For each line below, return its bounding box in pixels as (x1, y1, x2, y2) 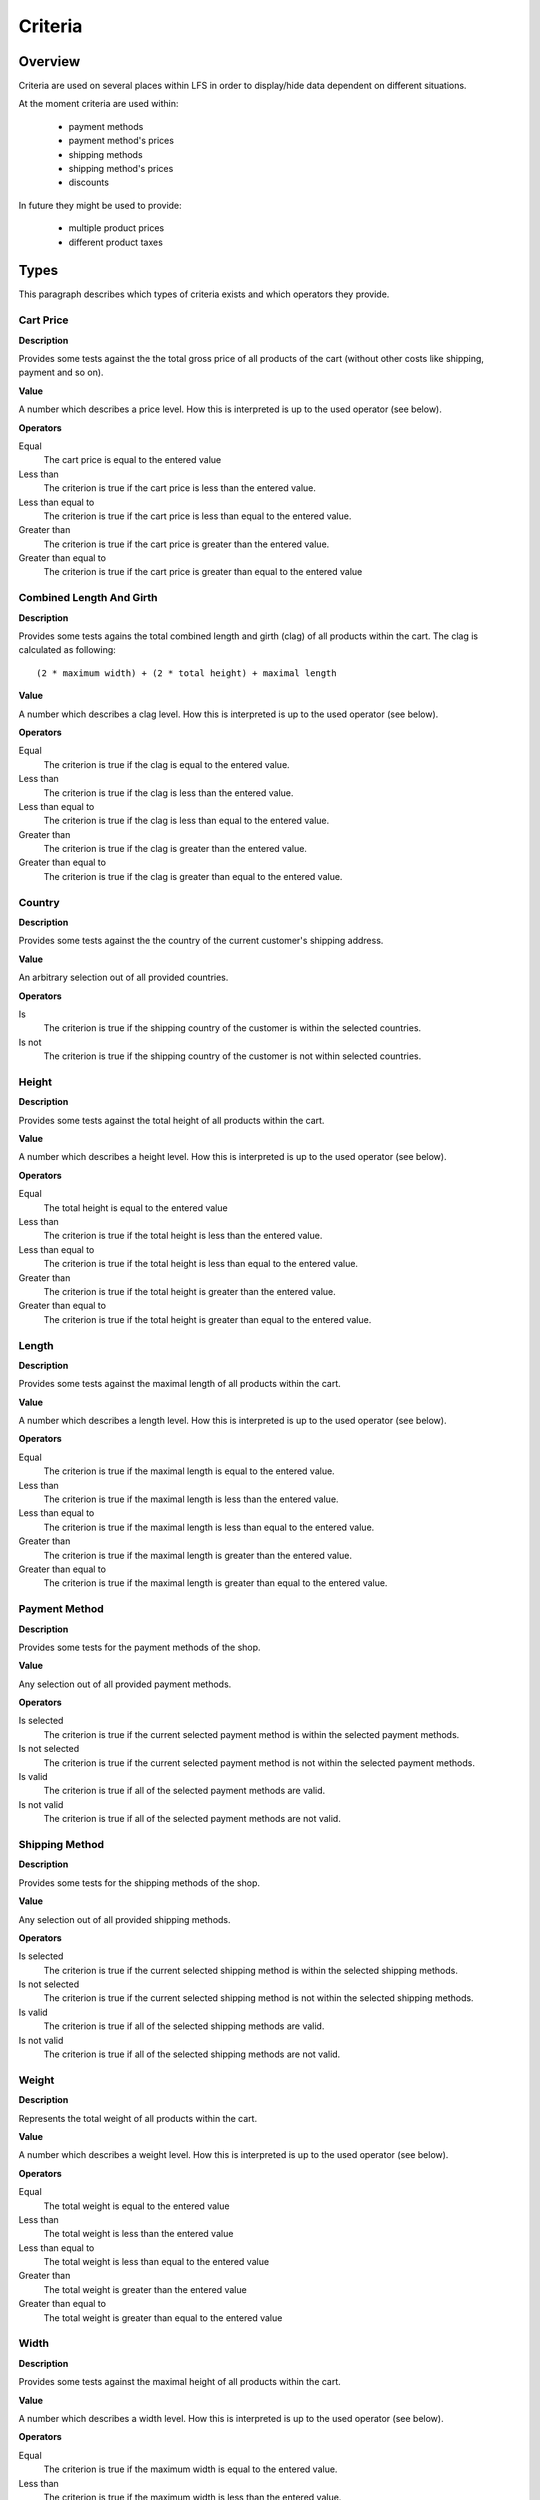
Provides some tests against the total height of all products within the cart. (18, 1114, 325, 1126)
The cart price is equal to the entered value (43, 454, 222, 466)
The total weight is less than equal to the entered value (43, 2256, 270, 2268)
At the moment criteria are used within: (18, 98, 179, 110)
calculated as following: (18, 644, 117, 656)
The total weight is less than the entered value (43, 2228, 234, 2240)
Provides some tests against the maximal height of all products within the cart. (18, 2376, 342, 2388)
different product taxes (68, 236, 164, 248)
